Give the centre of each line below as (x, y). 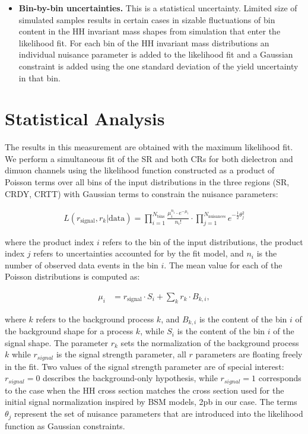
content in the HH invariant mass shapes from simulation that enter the (150, 31)
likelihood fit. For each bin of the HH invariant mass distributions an (144, 42)
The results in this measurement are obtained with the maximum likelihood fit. (149, 147)
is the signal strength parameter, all (121, 354)
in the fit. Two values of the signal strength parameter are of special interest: (145, 366)
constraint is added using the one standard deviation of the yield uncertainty (158, 66)
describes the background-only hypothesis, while (130, 378)
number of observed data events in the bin (82, 264)
